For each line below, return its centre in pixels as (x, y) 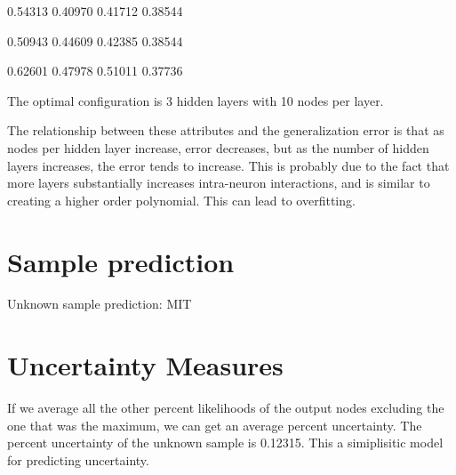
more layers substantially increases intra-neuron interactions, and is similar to (219, 183)
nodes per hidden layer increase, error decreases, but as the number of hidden (218, 147)
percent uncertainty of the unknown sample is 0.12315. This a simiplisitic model (225, 443)
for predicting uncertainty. (78, 459)
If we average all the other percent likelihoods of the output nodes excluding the (226, 408)
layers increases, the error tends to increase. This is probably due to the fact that (228, 165)
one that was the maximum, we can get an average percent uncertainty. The (215, 425)
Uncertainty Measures (145, 365)
